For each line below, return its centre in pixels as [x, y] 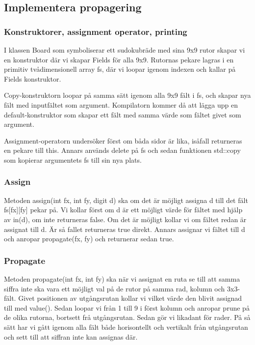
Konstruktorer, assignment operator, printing [96, 31]
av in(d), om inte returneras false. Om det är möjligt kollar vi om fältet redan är [125, 219]
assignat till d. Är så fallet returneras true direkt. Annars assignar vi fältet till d [125, 229]
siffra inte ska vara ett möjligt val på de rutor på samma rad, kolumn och [115, 288]
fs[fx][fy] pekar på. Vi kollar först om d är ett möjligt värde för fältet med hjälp [123, 210]
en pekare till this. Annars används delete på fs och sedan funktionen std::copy [122, 150]
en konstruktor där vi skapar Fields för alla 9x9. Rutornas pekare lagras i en [119, 59]
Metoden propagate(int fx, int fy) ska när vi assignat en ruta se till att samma [122, 278]
